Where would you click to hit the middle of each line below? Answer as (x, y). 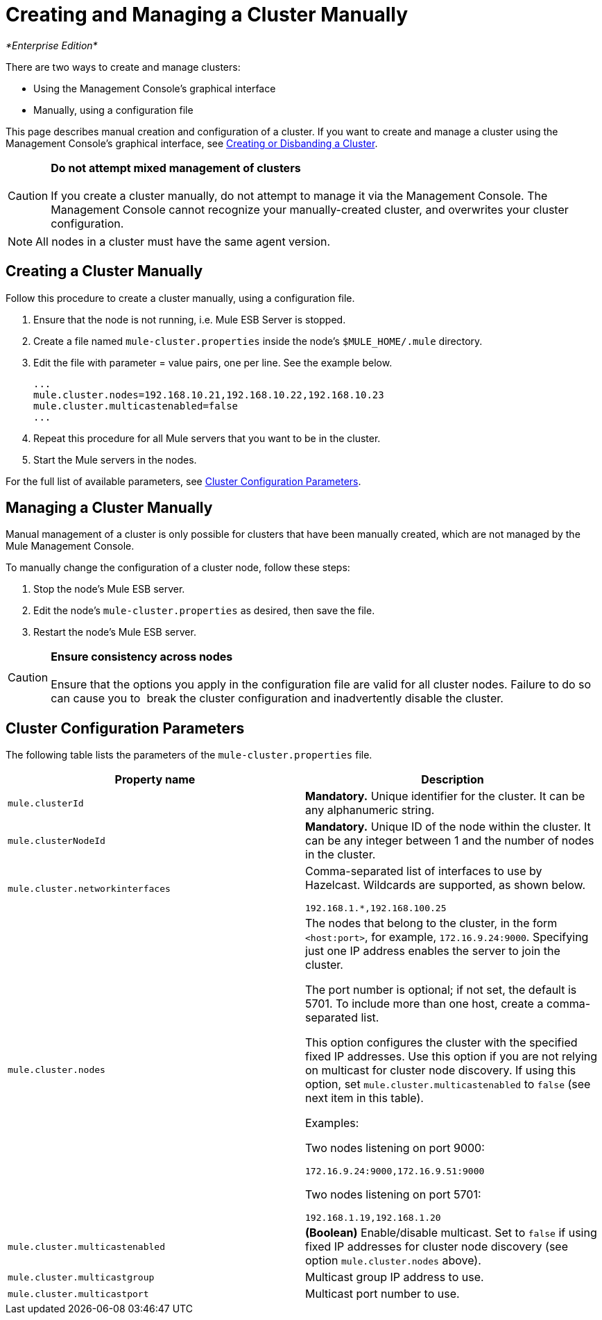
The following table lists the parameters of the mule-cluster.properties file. (189, 755)
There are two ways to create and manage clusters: (123, 67)
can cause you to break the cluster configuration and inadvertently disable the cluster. (277, 699)
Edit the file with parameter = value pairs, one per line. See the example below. (213, 362)
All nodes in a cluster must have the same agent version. (183, 241)
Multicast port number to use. (382, 1294)
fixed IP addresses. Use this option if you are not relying (452, 1057)
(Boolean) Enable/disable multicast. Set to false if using (451, 1233)
